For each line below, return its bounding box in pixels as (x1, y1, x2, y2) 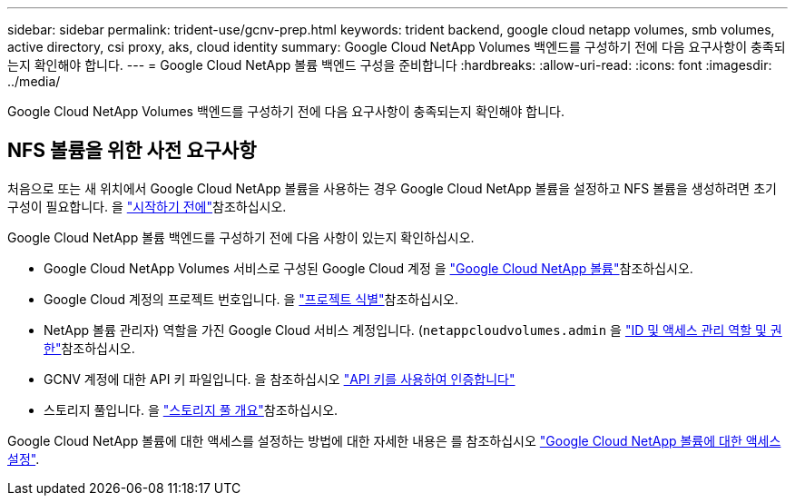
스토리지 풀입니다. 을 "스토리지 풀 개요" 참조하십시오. (44, 401, 339, 418)
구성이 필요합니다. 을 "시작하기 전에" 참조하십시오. (7, 198, 287, 214)
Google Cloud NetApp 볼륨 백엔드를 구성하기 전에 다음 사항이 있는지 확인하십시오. (7, 229, 475, 245)
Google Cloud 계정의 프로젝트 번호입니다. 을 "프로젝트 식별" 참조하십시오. (44, 291, 458, 307)
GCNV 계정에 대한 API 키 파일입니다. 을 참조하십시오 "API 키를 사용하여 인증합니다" (44, 370, 515, 387)
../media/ (7, 74, 61, 89)
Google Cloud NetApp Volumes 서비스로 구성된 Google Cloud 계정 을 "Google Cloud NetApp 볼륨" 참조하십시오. (44, 260, 693, 276)
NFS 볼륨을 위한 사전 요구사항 (7, 139, 257, 163)
